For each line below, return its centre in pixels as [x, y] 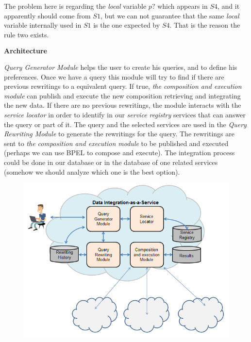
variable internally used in [43, 25]
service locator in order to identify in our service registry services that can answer [125, 114]
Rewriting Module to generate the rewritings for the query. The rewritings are [119, 134]
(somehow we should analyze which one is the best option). [92, 171]
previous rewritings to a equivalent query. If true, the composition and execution [123, 86]
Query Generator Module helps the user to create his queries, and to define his [121, 67]
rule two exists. [26, 34]
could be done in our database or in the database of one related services [111, 162]
